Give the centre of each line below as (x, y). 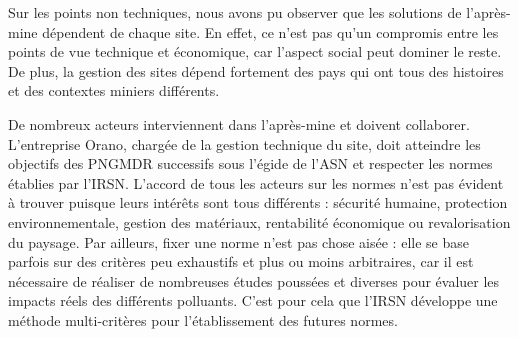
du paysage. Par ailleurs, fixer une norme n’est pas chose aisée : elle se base (238, 241)
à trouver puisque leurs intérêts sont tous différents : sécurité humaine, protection (258, 202)
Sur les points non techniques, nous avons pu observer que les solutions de (235, 12)
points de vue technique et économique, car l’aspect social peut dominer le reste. (255, 51)
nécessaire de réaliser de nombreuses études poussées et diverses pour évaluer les (254, 280)
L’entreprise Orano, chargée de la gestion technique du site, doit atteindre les (244, 143)
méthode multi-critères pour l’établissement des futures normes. (203, 319)
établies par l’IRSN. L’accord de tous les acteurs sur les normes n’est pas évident (256, 182)
